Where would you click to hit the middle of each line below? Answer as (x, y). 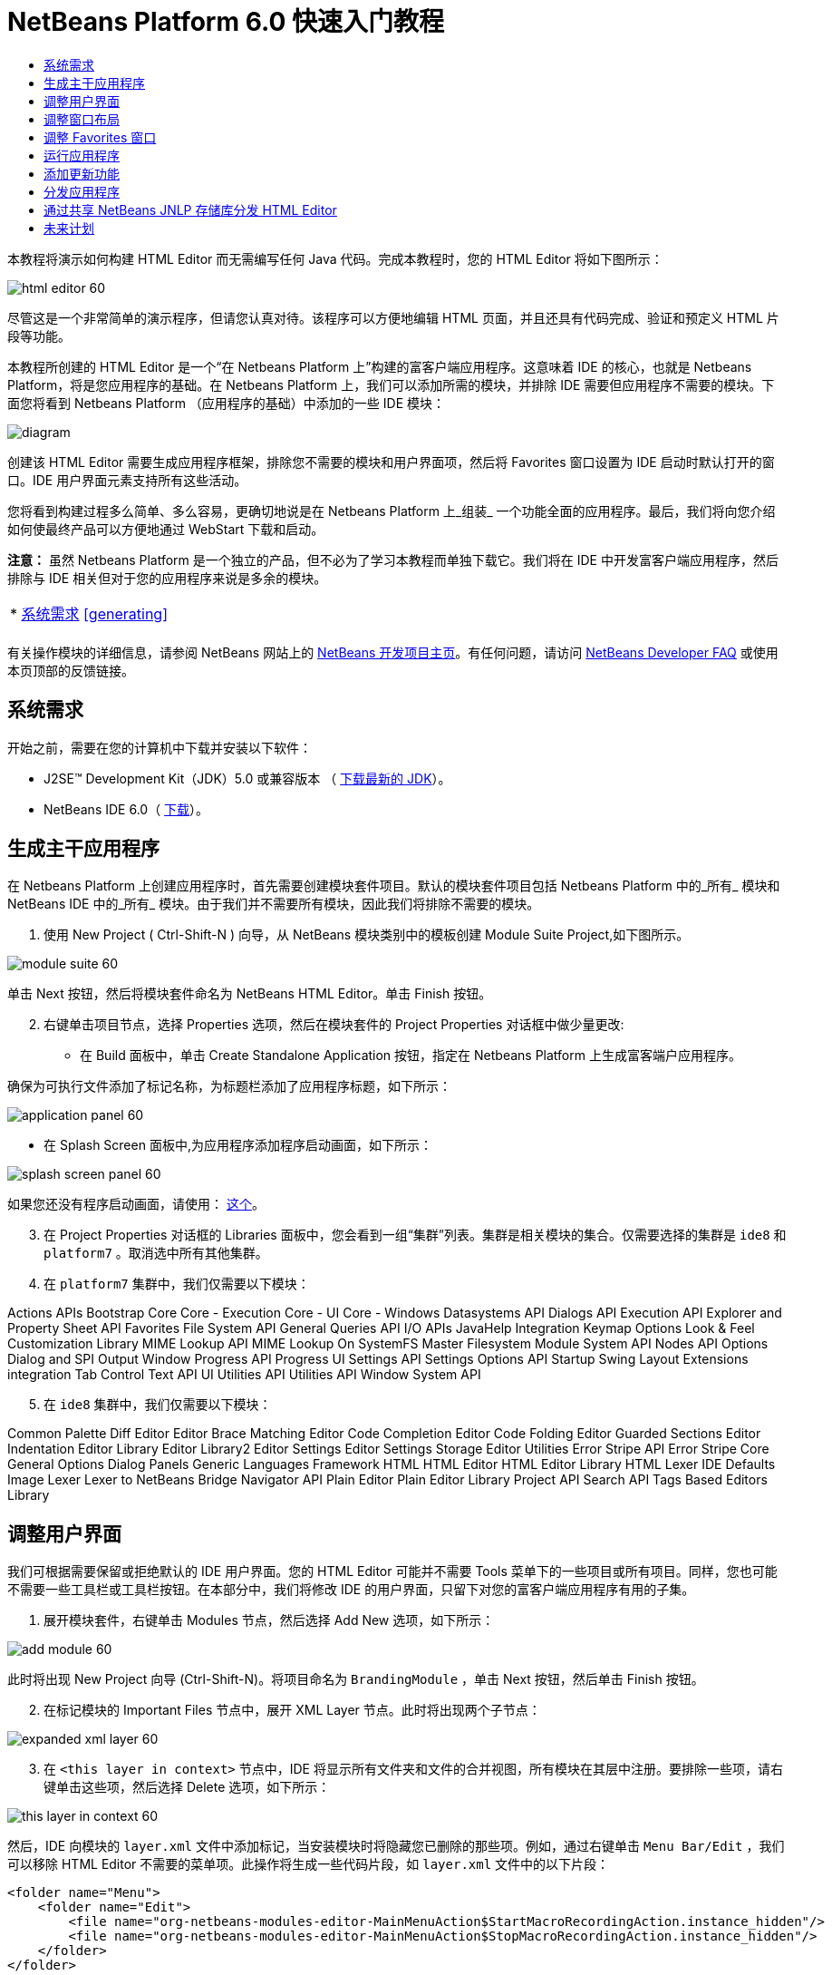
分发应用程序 (82, 191)
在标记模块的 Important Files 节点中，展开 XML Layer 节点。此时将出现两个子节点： (292, 1710)
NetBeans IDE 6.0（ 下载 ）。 (126, 809)
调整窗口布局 (82, 119)
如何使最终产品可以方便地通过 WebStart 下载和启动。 (166, 529)
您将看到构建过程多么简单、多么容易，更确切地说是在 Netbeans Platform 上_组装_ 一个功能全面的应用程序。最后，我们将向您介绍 (392, 511)
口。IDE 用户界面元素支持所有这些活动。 (127, 480)
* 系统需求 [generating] (89, 613)
